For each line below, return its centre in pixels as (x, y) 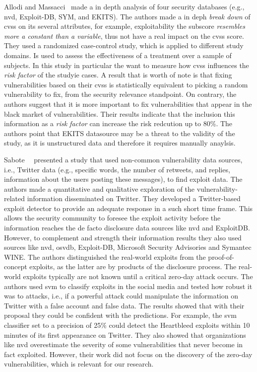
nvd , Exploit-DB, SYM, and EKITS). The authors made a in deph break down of (127, 16)
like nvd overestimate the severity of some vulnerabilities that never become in (124, 344)
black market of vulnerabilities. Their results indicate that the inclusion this (120, 113)
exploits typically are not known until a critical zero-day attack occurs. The (138, 276)
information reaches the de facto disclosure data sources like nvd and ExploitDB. (127, 228)
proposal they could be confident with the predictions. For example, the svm (120, 315)
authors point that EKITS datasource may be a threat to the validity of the (120, 133)
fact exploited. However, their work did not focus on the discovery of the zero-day (128, 354)
